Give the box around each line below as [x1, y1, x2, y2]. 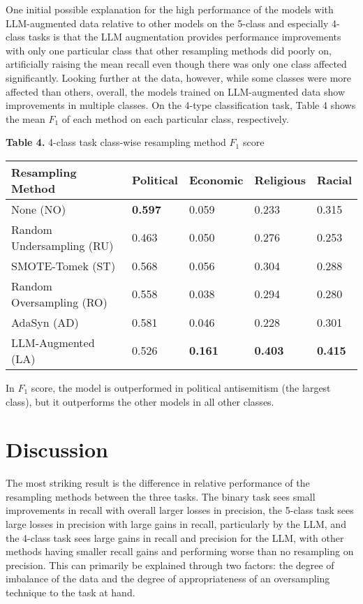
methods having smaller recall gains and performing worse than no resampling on [6, 544, 354, 559]
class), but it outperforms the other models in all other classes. [6, 394, 274, 408]
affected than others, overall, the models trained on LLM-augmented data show [6, 84, 346, 98]
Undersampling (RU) [11, 237, 114, 253]
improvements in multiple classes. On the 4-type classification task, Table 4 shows [6, 98, 356, 112]
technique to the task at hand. [6, 585, 135, 599]
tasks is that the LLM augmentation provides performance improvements [28, 29, 341, 44]
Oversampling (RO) [11, 293, 108, 310]
